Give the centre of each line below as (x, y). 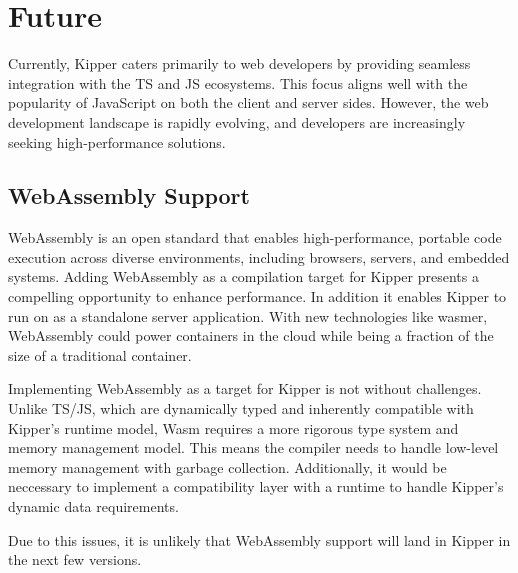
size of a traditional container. (100, 354)
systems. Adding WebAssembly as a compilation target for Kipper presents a (243, 276)
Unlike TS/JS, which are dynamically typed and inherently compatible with (241, 408)
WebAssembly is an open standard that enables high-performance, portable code (255, 237)
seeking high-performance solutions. (117, 141)
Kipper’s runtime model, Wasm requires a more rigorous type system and (233, 427)
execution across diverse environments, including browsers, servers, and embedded (259, 256)
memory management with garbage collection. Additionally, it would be (227, 466)
